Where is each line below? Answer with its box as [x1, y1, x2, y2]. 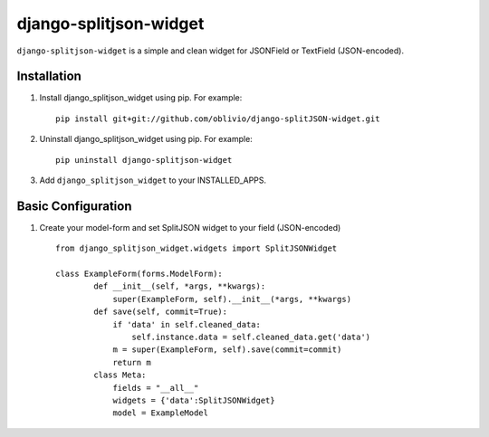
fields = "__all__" [112, 383, 199, 393]
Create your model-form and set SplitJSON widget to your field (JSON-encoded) [39, 222, 341, 233]
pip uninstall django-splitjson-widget [55, 155, 233, 165]
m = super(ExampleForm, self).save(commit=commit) [112, 345, 342, 355]
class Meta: [93, 370, 147, 380]
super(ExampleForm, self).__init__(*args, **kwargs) [112, 294, 352, 304]
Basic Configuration [16, 198, 132, 214]
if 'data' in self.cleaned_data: [112, 319, 262, 329]
